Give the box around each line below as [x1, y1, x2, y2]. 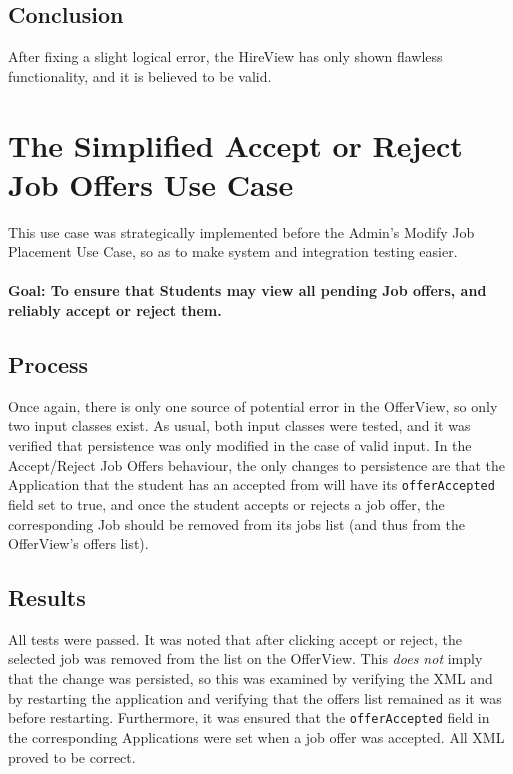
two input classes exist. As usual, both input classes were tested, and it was [8, 415, 471, 436]
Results [8, 582, 86, 613]
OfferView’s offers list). [8, 533, 149, 554]
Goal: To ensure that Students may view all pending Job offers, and [8, 280, 487, 301]
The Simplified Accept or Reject [8, 124, 463, 165]
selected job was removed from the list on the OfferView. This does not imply [8, 648, 483, 669]
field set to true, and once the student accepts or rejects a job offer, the [8, 493, 445, 514]
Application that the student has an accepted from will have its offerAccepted [8, 474, 495, 495]
